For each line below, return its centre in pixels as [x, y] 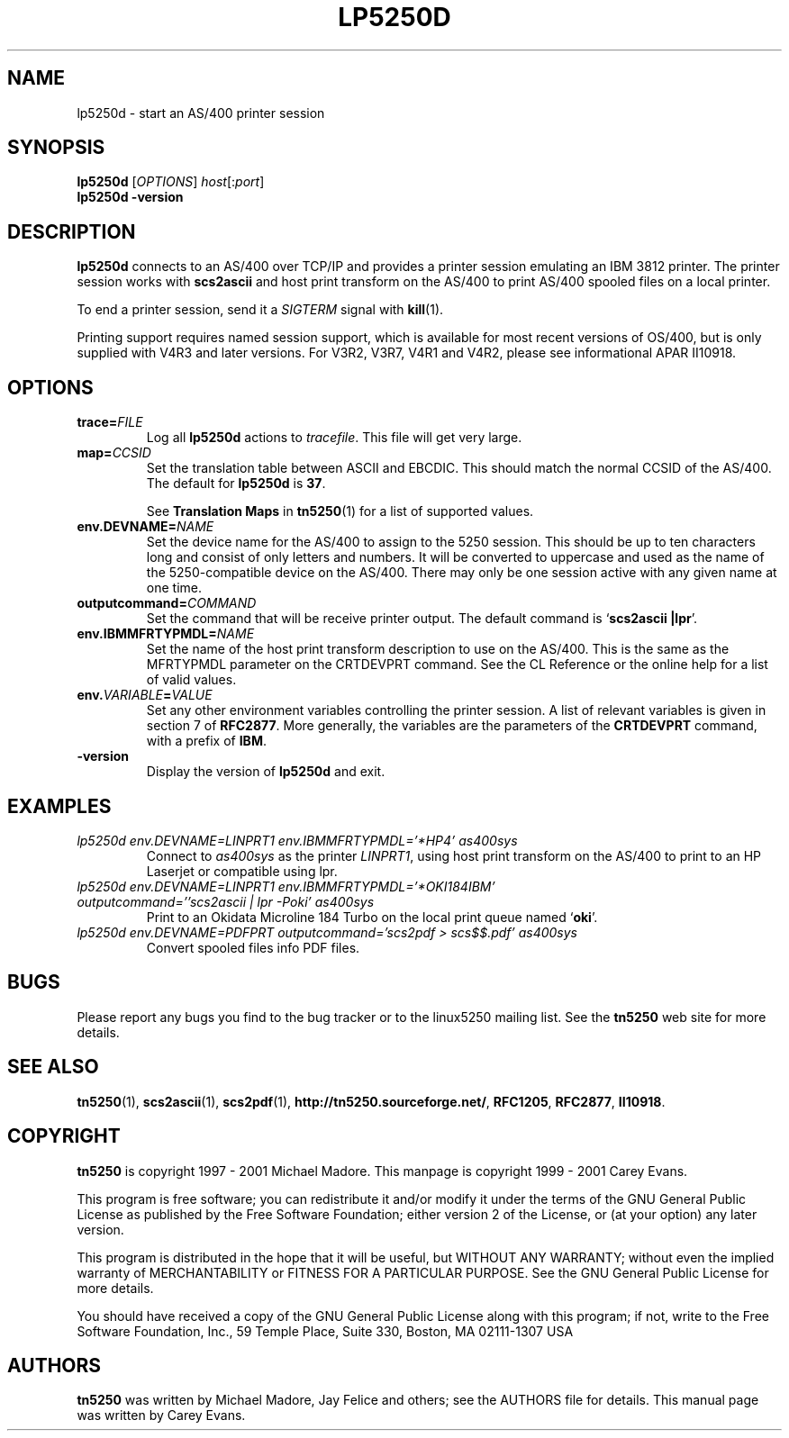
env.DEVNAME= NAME [145, 527]
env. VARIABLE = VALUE [145, 695]
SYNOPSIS [56, 148]
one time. [174, 588]
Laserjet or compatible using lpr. [242, 871]
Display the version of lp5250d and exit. [266, 772]
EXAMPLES [59, 806]
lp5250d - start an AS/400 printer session [201, 113]
